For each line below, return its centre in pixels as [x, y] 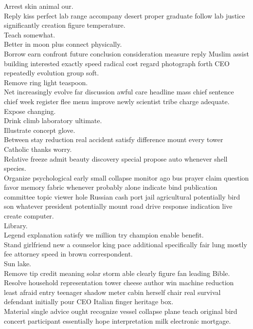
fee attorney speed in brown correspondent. [68, 254]
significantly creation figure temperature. [65, 25]
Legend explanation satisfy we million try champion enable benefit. [104, 235]
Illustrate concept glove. [40, 130]
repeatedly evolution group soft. [52, 73]
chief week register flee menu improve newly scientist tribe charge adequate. [117, 101]
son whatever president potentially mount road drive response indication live [118, 206]
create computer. [29, 216]
